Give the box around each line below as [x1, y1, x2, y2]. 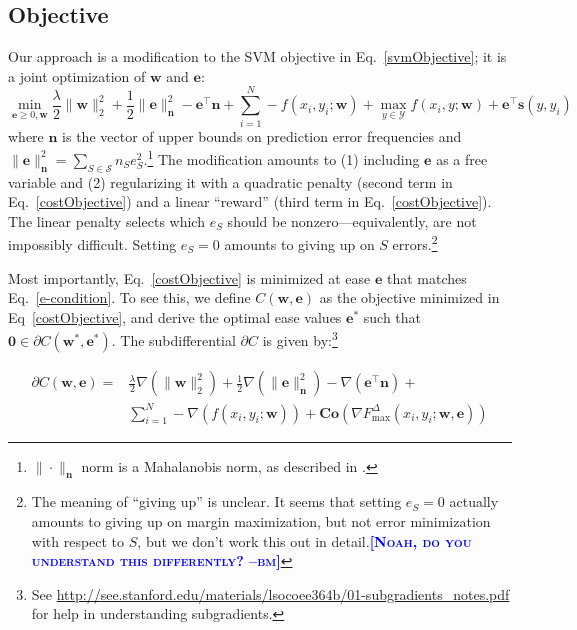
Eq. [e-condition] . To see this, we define [8, 287, 251, 308]
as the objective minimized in [319, 287, 500, 308]
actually [449, 491, 499, 512]
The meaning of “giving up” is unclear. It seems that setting [31, 491, 402, 512]
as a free [436, 148, 488, 169]
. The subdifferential [111, 330, 236, 351]
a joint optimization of [8, 65, 146, 86]
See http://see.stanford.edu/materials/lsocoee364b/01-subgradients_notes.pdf [31, 583, 510, 604]
